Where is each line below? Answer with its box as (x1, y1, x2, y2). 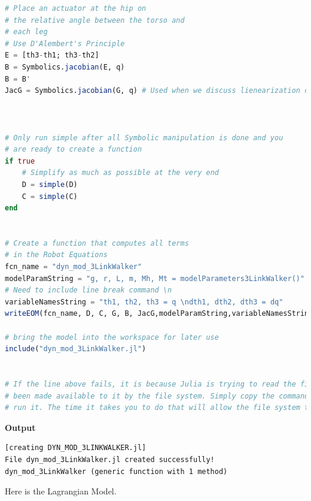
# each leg (5, 28, 48, 37)
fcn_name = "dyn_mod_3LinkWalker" (5, 262, 142, 271)
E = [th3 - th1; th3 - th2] (5, 51, 99, 60)
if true (5, 156, 35, 165)
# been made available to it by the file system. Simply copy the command (5, 391, 309, 400)
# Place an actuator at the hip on (5, 4, 147, 13)
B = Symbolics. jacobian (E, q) (5, 62, 125, 71)
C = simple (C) (22, 192, 78, 201)
